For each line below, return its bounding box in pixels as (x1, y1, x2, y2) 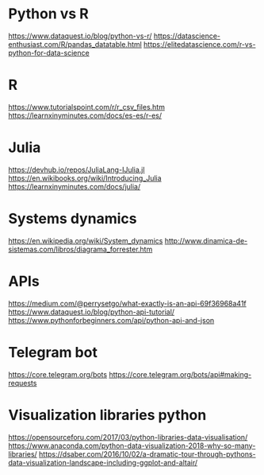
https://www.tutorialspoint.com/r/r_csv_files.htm (8, 102, 165, 111)
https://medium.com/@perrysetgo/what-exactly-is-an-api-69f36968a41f (8, 298, 247, 308)
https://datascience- (153, 31, 220, 41)
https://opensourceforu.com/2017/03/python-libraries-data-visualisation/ (8, 432, 248, 442)
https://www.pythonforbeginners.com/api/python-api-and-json (8, 315, 215, 325)
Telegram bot (8, 343, 98, 361)
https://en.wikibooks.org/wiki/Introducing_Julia (8, 173, 162, 183)
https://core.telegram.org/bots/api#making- (109, 369, 252, 379)
